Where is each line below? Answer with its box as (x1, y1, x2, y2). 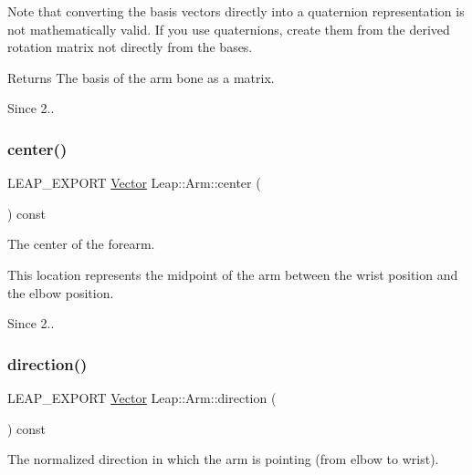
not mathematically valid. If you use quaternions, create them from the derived (7, 19, 450, 38)
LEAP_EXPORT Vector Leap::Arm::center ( (7, 173, 261, 192)
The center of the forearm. (7, 234, 155, 253)
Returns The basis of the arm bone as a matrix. (7, 67, 275, 87)
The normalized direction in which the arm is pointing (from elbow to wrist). (7, 449, 439, 469)
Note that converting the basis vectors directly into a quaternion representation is (7, 2, 465, 20)
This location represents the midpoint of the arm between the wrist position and (7, 264, 458, 284)
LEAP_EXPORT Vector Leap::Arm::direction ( (7, 387, 277, 407)
